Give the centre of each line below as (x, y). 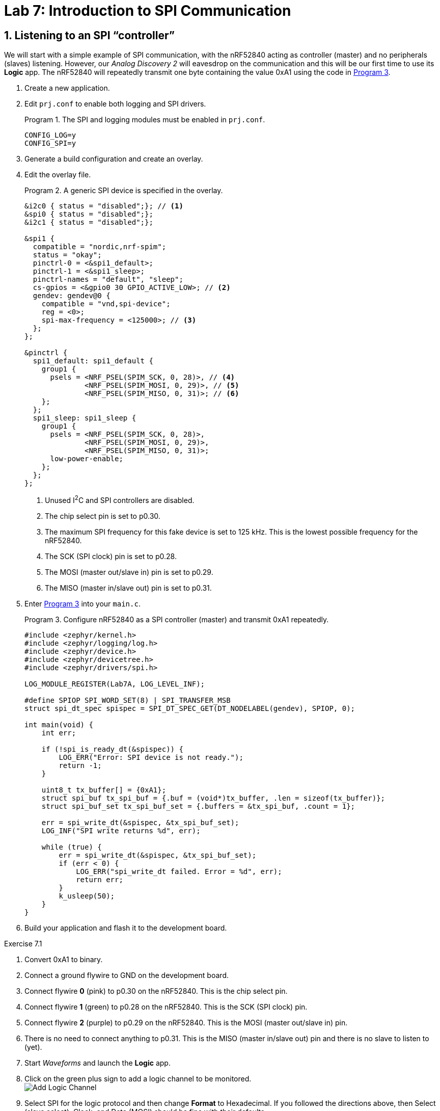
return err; (100, 879)
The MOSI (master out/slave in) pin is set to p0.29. (129, 572)
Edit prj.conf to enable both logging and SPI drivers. (115, 104)
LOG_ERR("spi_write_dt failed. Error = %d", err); (179, 871)
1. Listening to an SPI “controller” (89, 35)
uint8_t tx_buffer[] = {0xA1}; (104, 790)
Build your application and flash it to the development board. (126, 928)
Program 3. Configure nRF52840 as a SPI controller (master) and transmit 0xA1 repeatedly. (177, 619)
